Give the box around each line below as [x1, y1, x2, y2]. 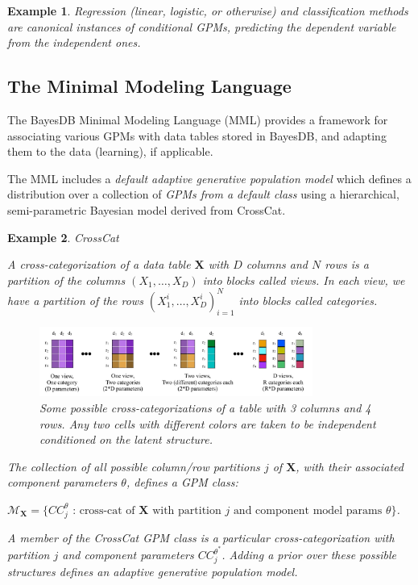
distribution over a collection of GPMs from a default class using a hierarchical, [7, 186, 399, 203]
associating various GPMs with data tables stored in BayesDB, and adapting [7, 127, 387, 144]
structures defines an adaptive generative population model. [7, 563, 298, 580]
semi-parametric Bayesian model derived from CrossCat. [7, 201, 286, 218]
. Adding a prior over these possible [221, 546, 396, 563]
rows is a [325, 256, 369, 273]
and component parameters [62, 546, 194, 563]
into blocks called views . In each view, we [202, 271, 405, 288]
